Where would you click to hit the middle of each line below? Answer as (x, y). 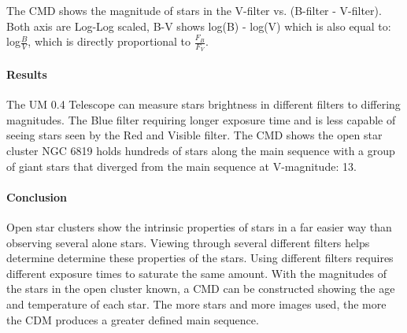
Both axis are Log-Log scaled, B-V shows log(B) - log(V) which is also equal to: (199, 26)
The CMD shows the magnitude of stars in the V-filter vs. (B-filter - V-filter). (194, 10)
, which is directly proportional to (109, 41)
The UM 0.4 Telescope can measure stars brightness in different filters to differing (203, 104)
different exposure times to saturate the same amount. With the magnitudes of (197, 273)
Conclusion (37, 196)
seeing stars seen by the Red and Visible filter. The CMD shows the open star (194, 135)
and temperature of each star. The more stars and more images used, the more (196, 303)
